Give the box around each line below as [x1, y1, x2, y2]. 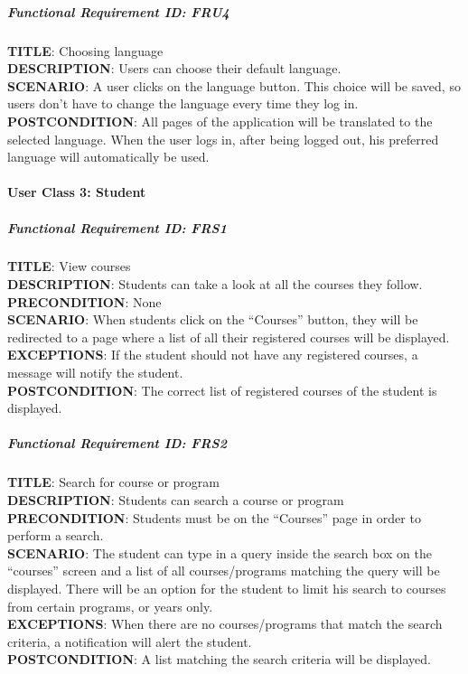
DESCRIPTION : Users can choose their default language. [7, 59, 342, 78]
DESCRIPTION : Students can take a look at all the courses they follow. [7, 275, 423, 294]
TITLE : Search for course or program [7, 473, 220, 491]
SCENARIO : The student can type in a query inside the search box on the [7, 543, 432, 562]
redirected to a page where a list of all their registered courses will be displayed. [7, 327, 450, 346]
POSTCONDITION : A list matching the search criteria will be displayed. [7, 650, 431, 669]
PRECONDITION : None [7, 292, 162, 311]
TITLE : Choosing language [7, 41, 164, 60]
